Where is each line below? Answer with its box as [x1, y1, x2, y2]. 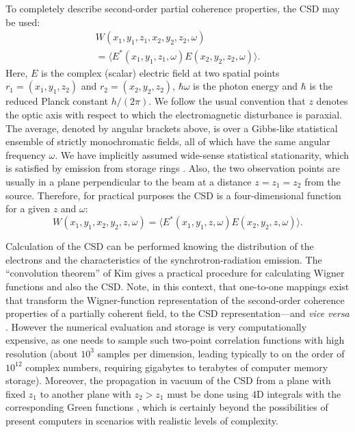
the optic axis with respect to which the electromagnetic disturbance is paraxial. [5, 107, 342, 121]
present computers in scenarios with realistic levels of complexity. [5, 413, 278, 427]
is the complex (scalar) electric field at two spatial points [40, 65, 280, 79]
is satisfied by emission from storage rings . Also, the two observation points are [5, 161, 340, 175]
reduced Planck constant [5, 94, 109, 108]
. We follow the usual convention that [148, 94, 306, 108]
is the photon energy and [193, 79, 298, 93]
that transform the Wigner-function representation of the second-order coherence [5, 292, 345, 307]
